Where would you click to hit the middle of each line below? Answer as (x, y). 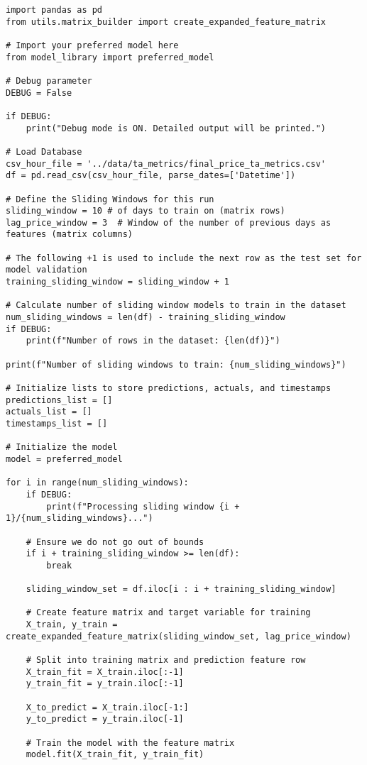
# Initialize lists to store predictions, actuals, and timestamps (169, 388)
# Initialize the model (62, 447)
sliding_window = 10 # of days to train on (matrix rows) (146, 211)
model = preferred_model (64, 459)
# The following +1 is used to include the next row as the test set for (184, 258)
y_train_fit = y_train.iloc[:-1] (105, 684)
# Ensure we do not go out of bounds (115, 542)
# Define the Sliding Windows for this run (110, 199)
